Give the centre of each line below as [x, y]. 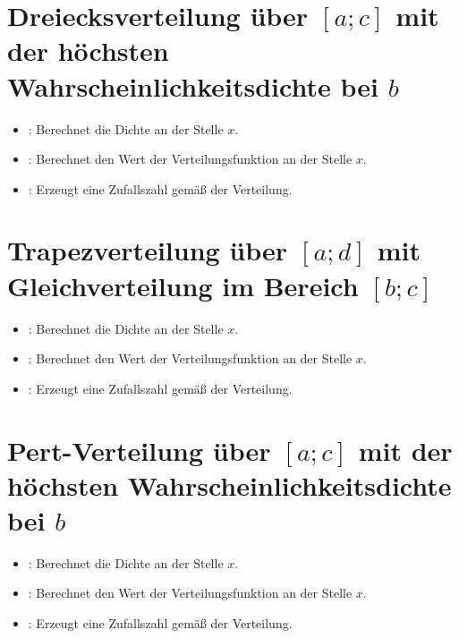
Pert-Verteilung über [139, 450]
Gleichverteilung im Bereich [183, 285]
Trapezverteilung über [148, 250]
